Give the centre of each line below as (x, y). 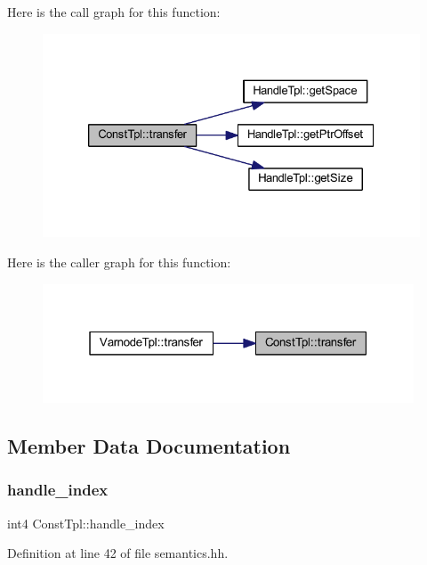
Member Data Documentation (149, 446)
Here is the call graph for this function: (114, 12)
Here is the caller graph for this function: (119, 262)
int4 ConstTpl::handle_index (86, 523)
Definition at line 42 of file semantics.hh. (118, 553)
